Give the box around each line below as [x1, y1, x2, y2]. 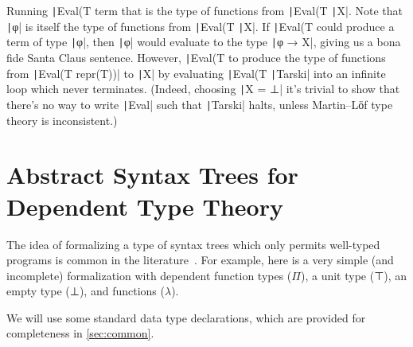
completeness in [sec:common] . [6, 325, 154, 341]
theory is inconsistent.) [6, 111, 118, 128]
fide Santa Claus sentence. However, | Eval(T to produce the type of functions [6, 49, 386, 65]
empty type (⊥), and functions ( [6, 283, 165, 299]
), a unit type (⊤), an [300, 267, 407, 283]
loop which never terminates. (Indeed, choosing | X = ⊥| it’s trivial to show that [6, 80, 400, 97]
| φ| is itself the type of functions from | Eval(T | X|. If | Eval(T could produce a [6, 18, 395, 34]
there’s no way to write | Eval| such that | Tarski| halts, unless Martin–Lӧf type [6, 96, 393, 112]
